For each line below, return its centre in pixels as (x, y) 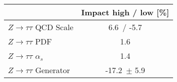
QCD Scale (54, 27)
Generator (53, 70)
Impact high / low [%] (125, 12)
